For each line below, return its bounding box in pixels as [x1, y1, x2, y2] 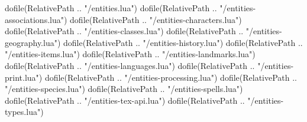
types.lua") [5, 105, 44, 118]
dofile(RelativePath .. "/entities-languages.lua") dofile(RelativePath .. [5, 59, 255, 71]
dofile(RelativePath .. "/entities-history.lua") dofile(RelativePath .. [63, 36, 303, 48]
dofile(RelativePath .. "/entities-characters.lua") [70, 13, 242, 25]
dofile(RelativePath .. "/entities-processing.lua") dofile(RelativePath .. [44, 71, 298, 83]
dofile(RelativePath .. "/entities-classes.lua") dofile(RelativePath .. [5, 25, 244, 37]
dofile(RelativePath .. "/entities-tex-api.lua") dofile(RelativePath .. [5, 94, 245, 106]
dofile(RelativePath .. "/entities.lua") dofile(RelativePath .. [5, 2, 217, 14]
